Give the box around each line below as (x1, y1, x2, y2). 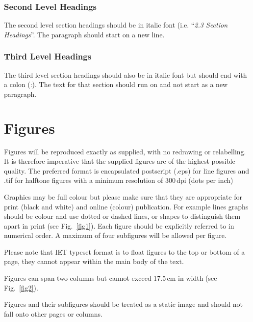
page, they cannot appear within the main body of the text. (4, 256, 184, 266)
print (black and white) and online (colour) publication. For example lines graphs (4, 201, 249, 211)
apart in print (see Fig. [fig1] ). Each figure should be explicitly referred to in (4, 220, 234, 231)
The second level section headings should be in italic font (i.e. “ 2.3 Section (4, 20, 228, 30)
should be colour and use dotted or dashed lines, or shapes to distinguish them (4, 211, 241, 221)
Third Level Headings (4, 50, 92, 62)
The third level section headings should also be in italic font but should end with (4, 69, 247, 80)
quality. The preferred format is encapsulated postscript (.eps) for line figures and (4, 165, 250, 176)
